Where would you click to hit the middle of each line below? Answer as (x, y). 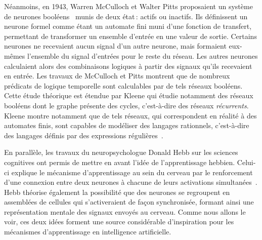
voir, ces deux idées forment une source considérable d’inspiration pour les (119, 222)
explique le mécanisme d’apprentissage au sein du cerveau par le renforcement (132, 172)
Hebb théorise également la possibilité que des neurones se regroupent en (117, 192)
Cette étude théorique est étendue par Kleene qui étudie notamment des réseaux (129, 95)
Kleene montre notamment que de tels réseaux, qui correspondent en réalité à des (130, 115)
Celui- (246, 162)
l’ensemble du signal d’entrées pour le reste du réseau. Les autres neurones (142, 55)
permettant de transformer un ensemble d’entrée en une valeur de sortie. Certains (130, 36)
